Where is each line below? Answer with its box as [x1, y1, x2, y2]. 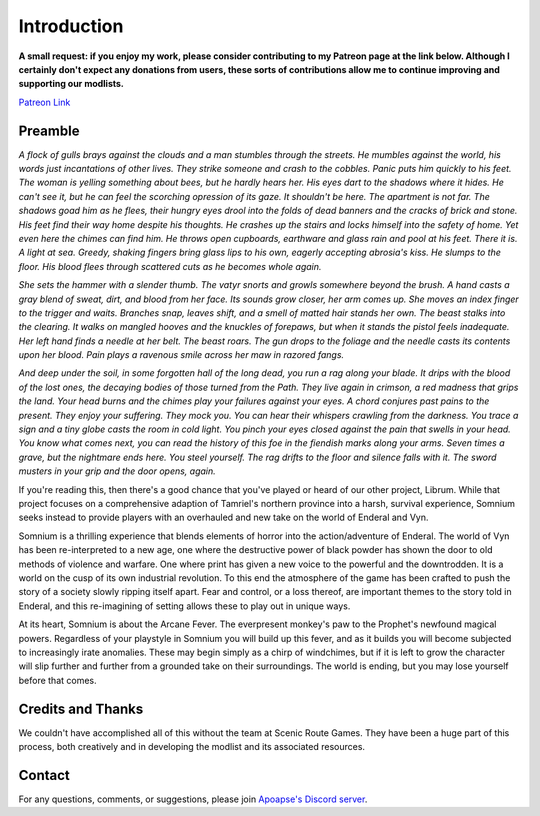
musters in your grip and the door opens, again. [18, 465, 217, 477]
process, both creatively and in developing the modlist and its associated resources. [18, 740, 365, 752]
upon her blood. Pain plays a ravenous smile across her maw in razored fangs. [18, 349, 345, 361]
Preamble [18, 122, 80, 139]
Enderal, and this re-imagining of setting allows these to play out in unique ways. [18, 600, 351, 612]
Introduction [18, 15, 124, 37]
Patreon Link [18, 96, 71, 108]
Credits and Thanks [18, 700, 144, 717]
